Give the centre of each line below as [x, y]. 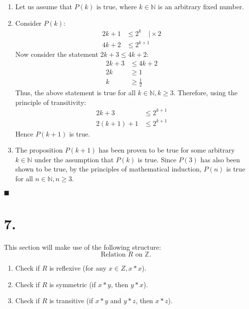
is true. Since [157, 159]
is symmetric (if [72, 284]
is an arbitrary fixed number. [201, 6]
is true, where [117, 7]
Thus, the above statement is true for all [75, 93]
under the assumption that [74, 159]
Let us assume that [44, 6]
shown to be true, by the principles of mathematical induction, [108, 169]
